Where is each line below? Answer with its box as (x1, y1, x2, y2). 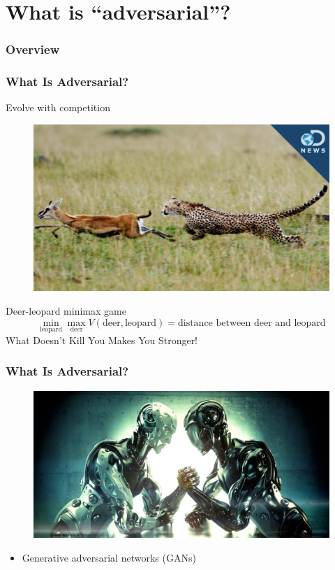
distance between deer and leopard (177, 318, 326, 328)
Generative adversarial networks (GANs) (22, 550, 196, 564)
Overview (6, 41, 60, 58)
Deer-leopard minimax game (6, 303, 126, 318)
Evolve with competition (6, 100, 110, 115)
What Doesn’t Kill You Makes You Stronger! (6, 332, 198, 347)
